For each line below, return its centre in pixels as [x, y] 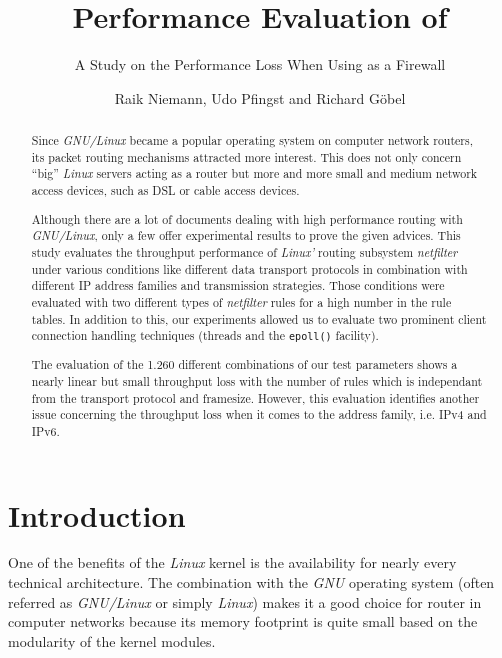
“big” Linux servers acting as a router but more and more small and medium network [254, 173]
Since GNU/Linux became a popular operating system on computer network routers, [252, 140]
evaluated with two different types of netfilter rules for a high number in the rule [241, 301]
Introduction [97, 514]
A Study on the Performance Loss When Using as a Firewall [260, 64]
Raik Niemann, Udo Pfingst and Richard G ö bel [260, 97]
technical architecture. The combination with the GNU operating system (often [251, 582]
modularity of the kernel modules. [112, 640]
